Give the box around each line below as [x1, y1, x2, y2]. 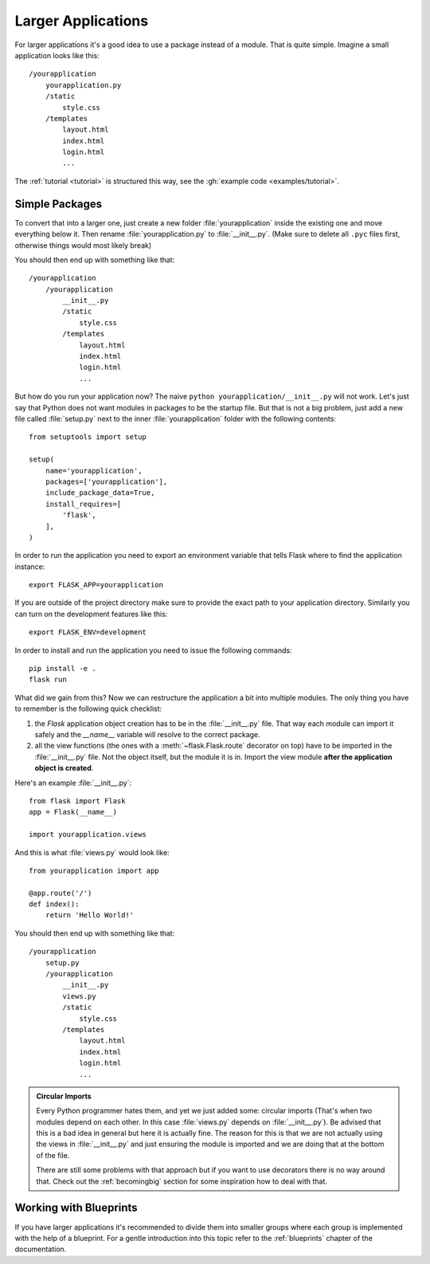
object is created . [34, 764, 94, 773]
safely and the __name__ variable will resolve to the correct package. [34, 729, 260, 739]
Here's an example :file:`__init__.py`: [14, 778, 131, 787]
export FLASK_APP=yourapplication [29, 580, 163, 590]
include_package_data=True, [45, 489, 155, 497]
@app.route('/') [29, 889, 92, 897]
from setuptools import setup [29, 433, 147, 442]
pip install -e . [29, 664, 96, 673]
